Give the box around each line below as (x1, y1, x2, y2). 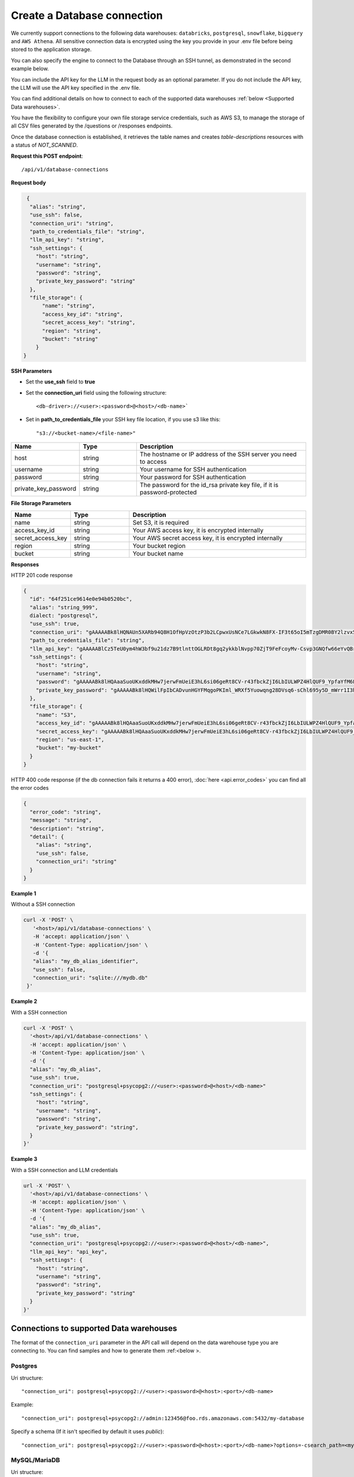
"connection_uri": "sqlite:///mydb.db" (32, 975, 148, 981)
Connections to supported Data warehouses (11, 1323, 178, 1333)
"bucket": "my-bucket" (35, 744, 101, 751)
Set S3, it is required (133, 518, 189, 526)
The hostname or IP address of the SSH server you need (139, 450, 297, 458)
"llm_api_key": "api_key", (29, 1248, 108, 1255)
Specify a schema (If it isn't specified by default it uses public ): (11, 1428, 165, 1435)
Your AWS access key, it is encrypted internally (133, 526, 264, 534)
